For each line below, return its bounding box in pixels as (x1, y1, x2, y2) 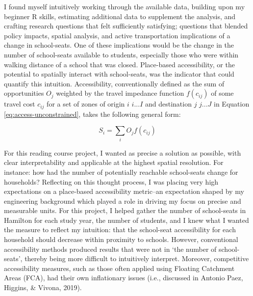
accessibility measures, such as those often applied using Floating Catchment (4, 263, 235, 273)
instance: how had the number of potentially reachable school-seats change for (4, 166, 238, 177)
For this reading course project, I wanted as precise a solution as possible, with (4, 147, 241, 158)
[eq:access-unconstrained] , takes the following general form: (4, 108, 181, 119)
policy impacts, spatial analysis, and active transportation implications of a (4, 30, 230, 40)
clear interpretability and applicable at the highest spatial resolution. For (4, 157, 224, 167)
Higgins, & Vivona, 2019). (4, 282, 82, 293)
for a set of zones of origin (47, 99, 125, 109)
